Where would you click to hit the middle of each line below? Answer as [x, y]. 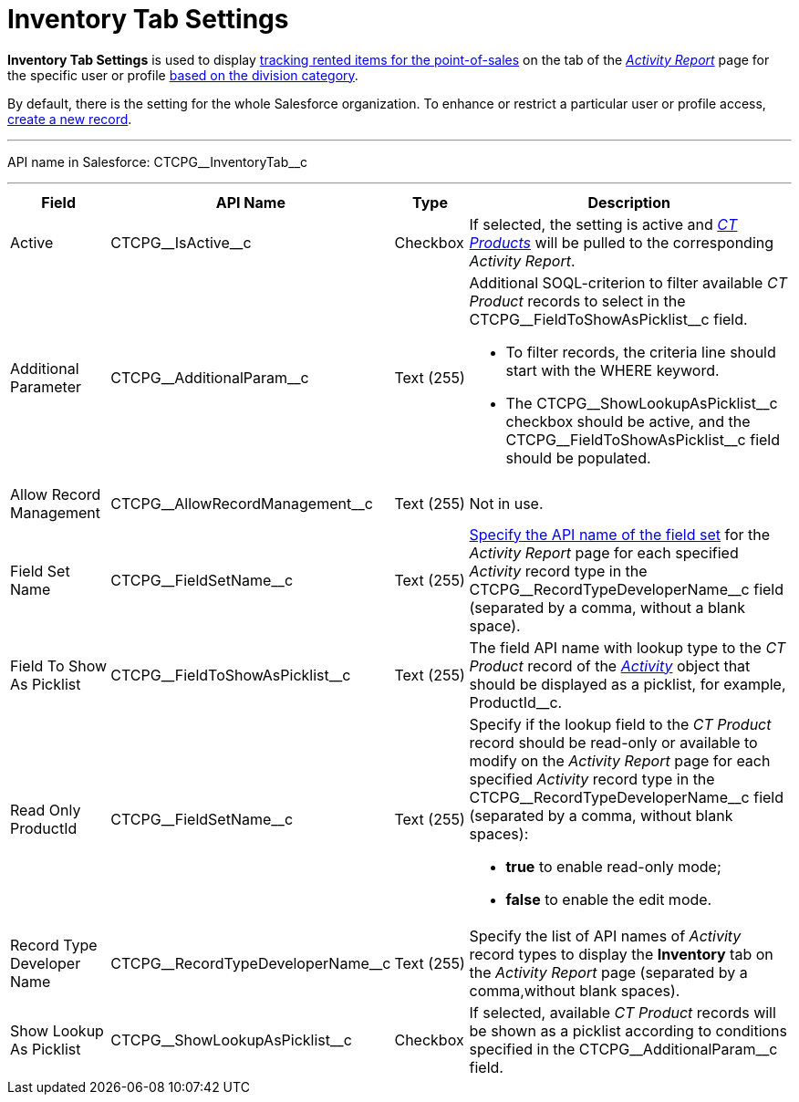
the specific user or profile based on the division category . [183, 75]
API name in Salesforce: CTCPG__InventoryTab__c [158, 161]
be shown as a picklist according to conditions [628, 1030]
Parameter [46, 386]
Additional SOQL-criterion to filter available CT [628, 282]
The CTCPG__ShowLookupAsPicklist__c [642, 403]
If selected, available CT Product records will [623, 1012]
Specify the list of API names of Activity [605, 936]
